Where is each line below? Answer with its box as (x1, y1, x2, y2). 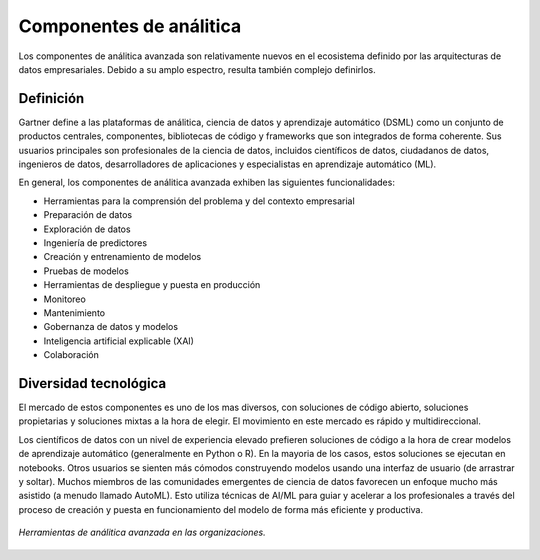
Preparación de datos (43, 209, 133, 221)
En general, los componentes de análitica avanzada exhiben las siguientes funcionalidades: (18, 176, 395, 189)
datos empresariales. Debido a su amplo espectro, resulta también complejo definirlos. (18, 63, 377, 75)
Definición (18, 90, 85, 107)
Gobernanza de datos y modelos (43, 321, 179, 333)
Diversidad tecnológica (18, 375, 167, 392)
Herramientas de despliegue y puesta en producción (43, 279, 261, 291)
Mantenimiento (43, 306, 105, 319)
